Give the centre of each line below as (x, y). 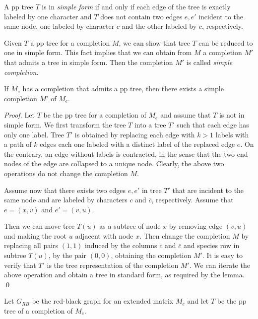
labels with (232, 134)
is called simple (209, 62)
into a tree (150, 124)
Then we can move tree (39, 226)
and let (198, 301)
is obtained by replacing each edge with (135, 134)
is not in (232, 115)
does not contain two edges (141, 16)
